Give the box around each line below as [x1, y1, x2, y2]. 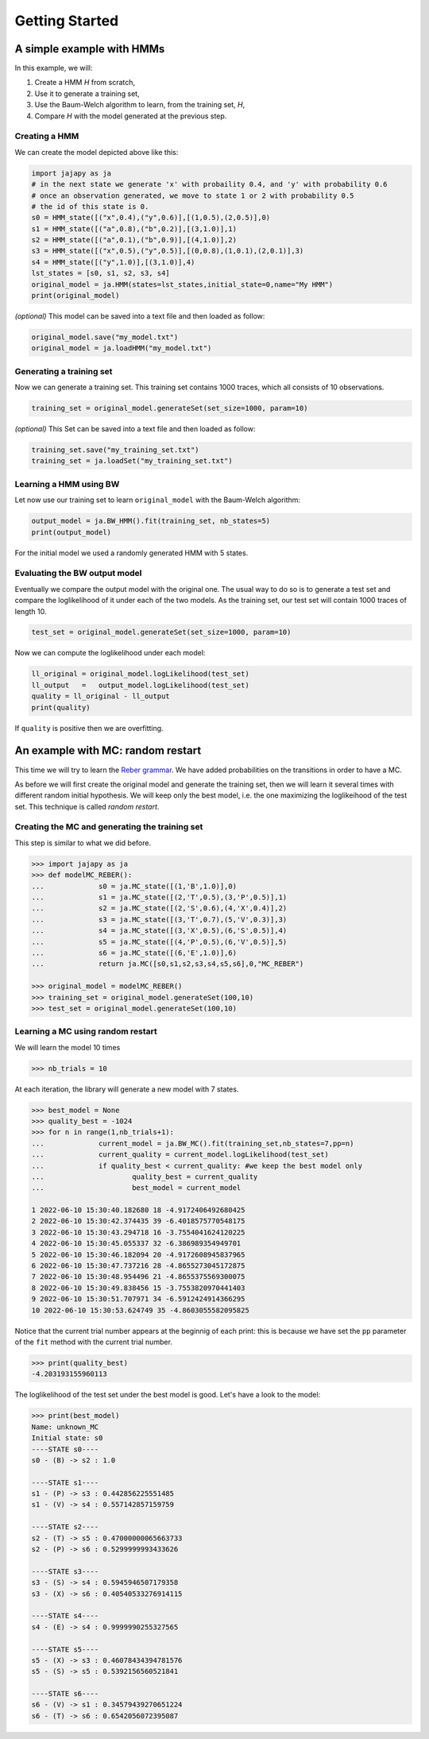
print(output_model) [31, 527, 111, 536]
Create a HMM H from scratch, [34, 78, 135, 87]
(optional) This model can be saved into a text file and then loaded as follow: [14, 311, 265, 321]
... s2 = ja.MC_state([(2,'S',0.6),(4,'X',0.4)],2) [31, 904, 288, 913]
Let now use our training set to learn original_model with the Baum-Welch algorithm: [14, 495, 301, 504]
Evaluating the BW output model [14, 568, 142, 579]
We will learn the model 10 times [14, 1042, 121, 1052]
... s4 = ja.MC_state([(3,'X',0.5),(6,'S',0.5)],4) [31, 926, 288, 935]
